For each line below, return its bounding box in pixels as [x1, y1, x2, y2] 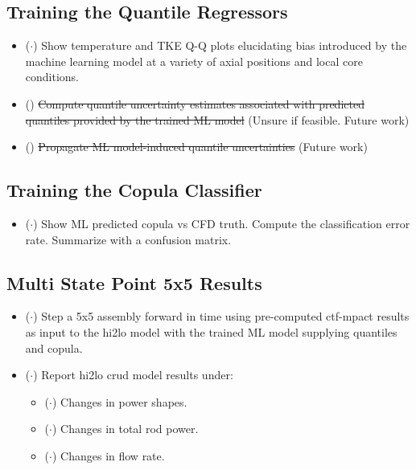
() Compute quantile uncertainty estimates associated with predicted [25, 95, 365, 112]
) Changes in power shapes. [51, 393, 187, 410]
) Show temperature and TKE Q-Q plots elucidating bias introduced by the [33, 37, 407, 54]
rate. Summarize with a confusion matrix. [25, 231, 232, 247]
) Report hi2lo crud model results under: [33, 366, 233, 383]
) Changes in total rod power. [51, 420, 199, 437]
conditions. [25, 68, 80, 85]
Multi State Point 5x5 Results [6, 270, 262, 295]
